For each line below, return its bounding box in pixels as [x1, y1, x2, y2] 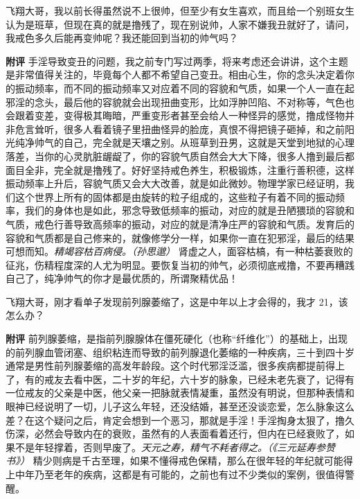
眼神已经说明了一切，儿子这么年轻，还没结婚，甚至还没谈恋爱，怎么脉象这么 [6, 399, 354, 414]
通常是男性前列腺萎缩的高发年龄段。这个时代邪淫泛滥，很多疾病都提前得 [6, 358, 335, 373]
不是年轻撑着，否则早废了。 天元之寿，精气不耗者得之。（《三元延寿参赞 [15, 439, 335, 454]
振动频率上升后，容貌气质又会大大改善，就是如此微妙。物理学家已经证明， [6, 176, 345, 191]
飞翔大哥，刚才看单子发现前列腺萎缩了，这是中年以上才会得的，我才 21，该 [6, 294, 348, 308]
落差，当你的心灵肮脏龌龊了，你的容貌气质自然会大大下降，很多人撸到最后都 [6, 148, 354, 163]
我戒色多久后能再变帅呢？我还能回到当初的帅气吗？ [6, 30, 238, 45]
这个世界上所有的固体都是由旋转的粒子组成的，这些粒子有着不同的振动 [15, 189, 335, 204]
